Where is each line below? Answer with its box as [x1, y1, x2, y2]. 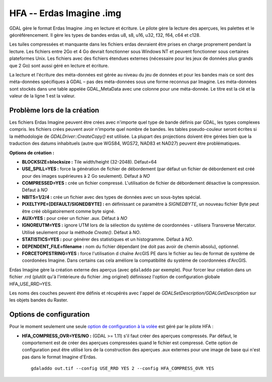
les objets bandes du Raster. [9, 297, 69, 303]
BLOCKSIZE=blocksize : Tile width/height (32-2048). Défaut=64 [22, 159, 157, 165]
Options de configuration [9, 310, 90, 319]
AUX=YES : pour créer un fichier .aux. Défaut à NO [22, 215, 127, 221]
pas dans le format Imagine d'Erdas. [22, 354, 97, 360]
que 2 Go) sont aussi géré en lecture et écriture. [9, 62, 109, 68]
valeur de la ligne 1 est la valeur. [9, 93, 76, 99]
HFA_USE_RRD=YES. [9, 281, 52, 287]
